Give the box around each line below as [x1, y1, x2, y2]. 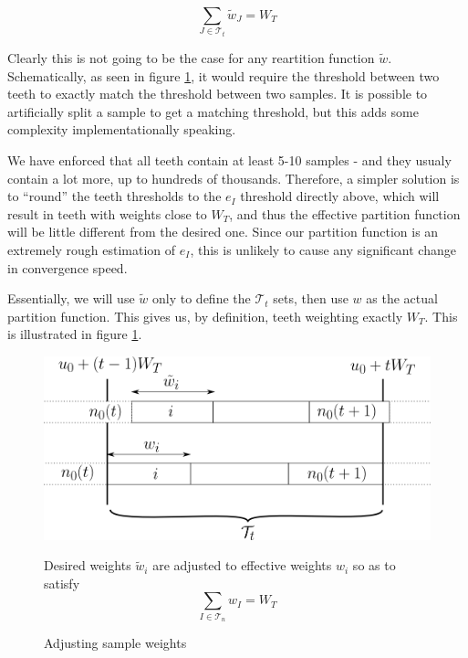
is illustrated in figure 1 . [7, 324, 142, 344]
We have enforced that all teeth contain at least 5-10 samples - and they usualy [7, 150, 452, 169]
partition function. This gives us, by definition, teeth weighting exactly [7, 306, 403, 325]
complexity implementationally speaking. [7, 120, 236, 139]
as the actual [366, 289, 438, 308]
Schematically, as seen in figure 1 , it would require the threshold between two [7, 66, 440, 85]
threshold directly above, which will [240, 186, 440, 206]
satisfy [44, 573, 80, 592]
